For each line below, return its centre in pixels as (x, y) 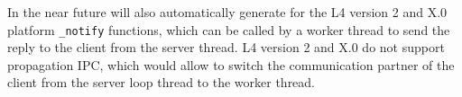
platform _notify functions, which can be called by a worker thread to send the (229, 29)
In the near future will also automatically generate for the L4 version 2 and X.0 (227, 12)
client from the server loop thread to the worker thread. (162, 82)
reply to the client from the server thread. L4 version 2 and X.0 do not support (226, 47)
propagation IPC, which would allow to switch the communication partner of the (231, 64)
